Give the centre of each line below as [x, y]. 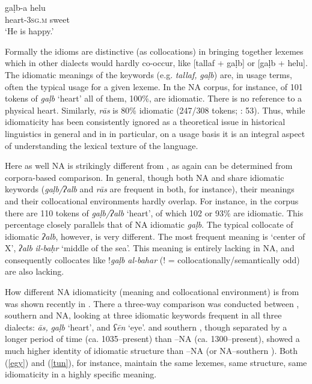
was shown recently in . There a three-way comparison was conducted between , [152, 303]
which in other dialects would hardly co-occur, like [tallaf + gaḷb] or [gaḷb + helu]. [156, 63]
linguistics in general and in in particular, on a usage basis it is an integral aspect [155, 133]
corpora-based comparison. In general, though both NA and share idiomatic [145, 177]
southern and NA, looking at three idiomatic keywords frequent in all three [143, 315]
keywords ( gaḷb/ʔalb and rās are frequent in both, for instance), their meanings [150, 189]
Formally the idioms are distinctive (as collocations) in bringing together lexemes [154, 51]
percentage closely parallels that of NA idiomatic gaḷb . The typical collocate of [149, 224]
